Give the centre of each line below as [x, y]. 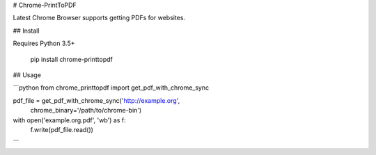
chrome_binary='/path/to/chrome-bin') [86, 111]
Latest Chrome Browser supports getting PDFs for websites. [99, 18]
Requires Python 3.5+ [44, 43]
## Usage [27, 75]
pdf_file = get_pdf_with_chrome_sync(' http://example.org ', [96, 100]
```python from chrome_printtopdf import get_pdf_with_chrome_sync [111, 88]
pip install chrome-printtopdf [71, 59]
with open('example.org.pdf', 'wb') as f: [69, 120]
